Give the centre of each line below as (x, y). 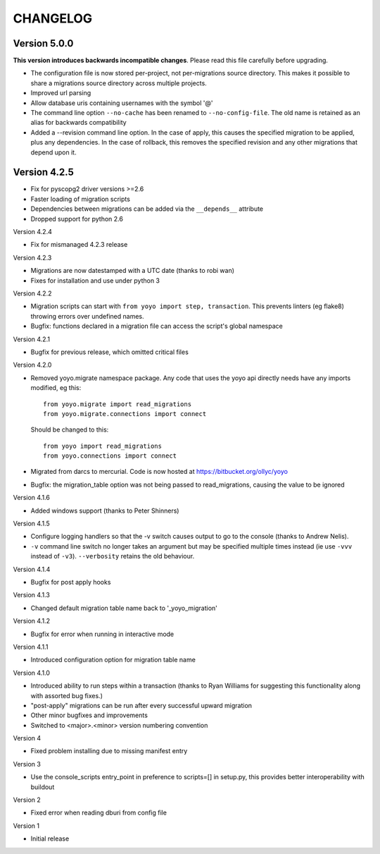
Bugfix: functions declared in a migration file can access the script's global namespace (157, 326)
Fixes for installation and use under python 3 (95, 280)
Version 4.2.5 (43, 172)
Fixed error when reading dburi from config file (99, 813)
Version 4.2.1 (32, 339)
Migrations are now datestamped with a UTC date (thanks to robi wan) (133, 271)
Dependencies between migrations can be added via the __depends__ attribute (147, 209)
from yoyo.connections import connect (110, 456)
